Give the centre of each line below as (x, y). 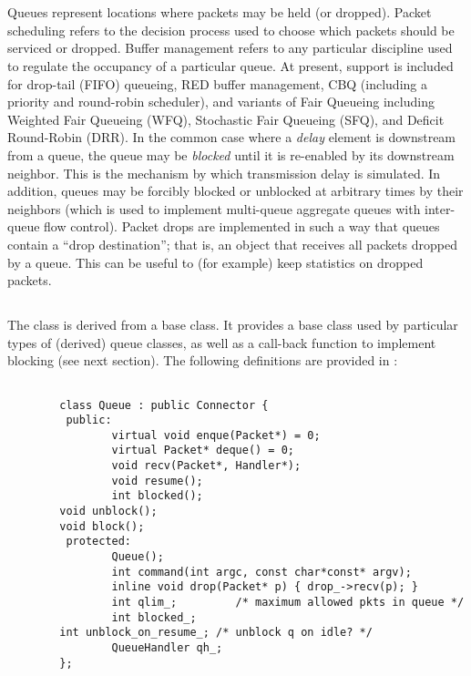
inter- (440, 208)
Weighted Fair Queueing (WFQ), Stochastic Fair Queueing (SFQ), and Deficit (226, 119)
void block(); (102, 526)
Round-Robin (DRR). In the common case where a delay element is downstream (232, 137)
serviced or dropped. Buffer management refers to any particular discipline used (230, 48)
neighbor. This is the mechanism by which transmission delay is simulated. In (224, 173)
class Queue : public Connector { (164, 405)
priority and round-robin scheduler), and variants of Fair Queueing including (221, 102)
